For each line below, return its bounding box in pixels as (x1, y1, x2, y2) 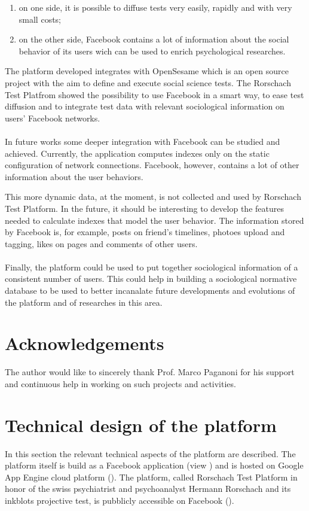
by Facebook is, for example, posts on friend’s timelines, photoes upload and (5, 226, 285, 238)
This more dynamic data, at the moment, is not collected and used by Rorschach (5, 190, 301, 203)
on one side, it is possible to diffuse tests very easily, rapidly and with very (19, 1, 292, 13)
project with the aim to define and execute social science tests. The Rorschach (5, 76, 291, 89)
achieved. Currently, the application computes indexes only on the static (5, 147, 270, 159)
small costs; (19, 13, 62, 25)
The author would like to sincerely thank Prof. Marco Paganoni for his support (5, 366, 295, 378)
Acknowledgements (5, 331, 164, 355)
